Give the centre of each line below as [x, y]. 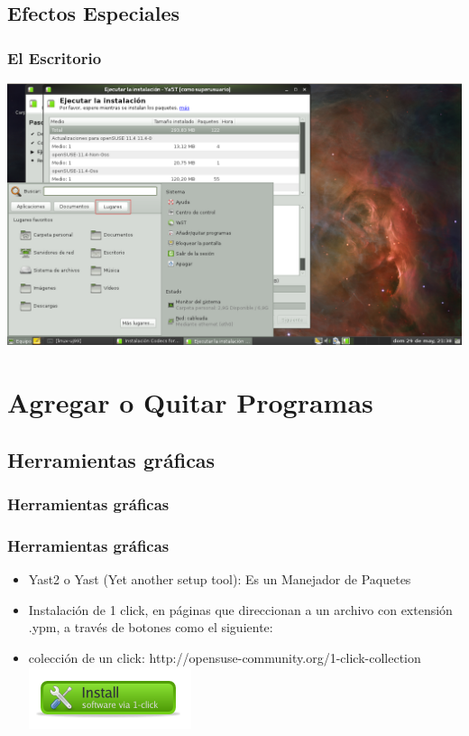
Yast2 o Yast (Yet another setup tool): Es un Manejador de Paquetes [220, 579]
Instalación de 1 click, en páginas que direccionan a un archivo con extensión [240, 609]
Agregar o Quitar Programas [190, 402]
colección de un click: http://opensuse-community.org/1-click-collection [225, 657]
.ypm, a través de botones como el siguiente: [151, 627]
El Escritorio [55, 57]
